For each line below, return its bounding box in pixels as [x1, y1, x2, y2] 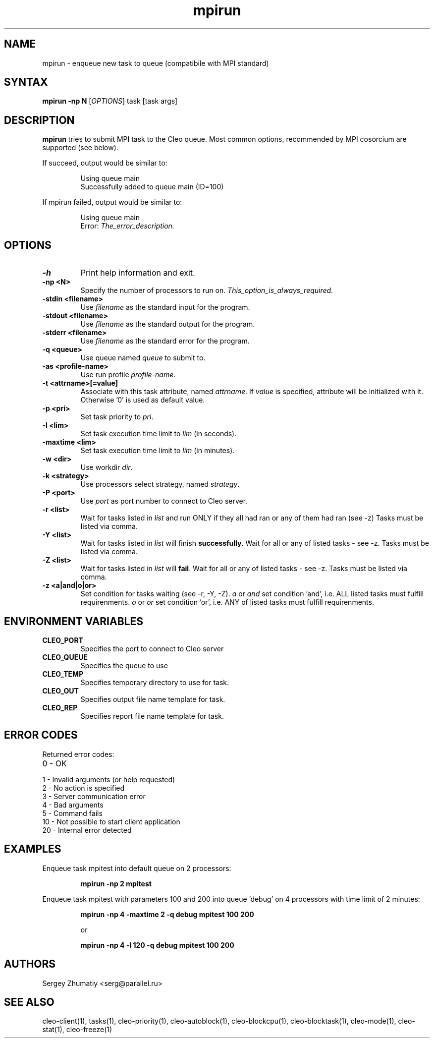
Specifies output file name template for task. [80, 695, 225, 703]
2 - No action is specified [42, 783, 125, 792]
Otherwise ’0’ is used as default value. [80, 396, 205, 405]
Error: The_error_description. [80, 222, 174, 231]
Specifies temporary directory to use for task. [80, 678, 229, 687]
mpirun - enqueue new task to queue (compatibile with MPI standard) [42, 58, 269, 67]
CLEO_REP [42, 703, 78, 712]
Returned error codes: [42, 750, 114, 758]
